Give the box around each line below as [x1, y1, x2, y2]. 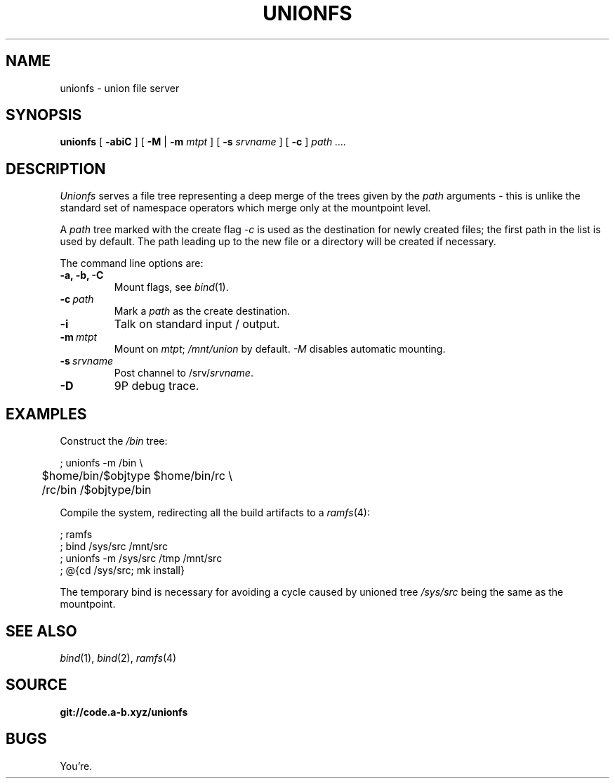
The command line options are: [60, 257, 204, 270]
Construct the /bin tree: [60, 435, 168, 447]
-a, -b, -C [60, 269, 104, 282]
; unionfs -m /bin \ [60, 457, 143, 469]
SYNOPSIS [6, 106, 82, 124]
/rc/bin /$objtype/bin [41, 483, 152, 497]
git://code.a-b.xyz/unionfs [60, 705, 188, 718]
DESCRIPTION [6, 159, 106, 178]
